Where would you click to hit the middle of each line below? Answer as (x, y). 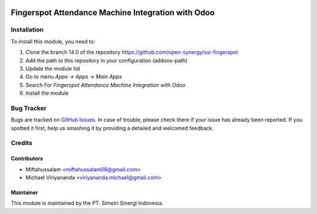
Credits (21, 143)
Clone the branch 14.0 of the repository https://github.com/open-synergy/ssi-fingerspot (132, 52)
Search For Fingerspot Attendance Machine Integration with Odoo (106, 85)
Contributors (27, 158)
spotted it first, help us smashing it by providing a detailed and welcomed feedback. (112, 128)
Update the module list (53, 68)
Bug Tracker (29, 108)
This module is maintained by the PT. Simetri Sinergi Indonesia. (87, 203)
